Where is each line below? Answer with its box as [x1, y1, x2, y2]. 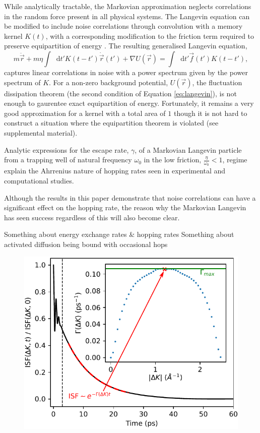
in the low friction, [144, 154, 202, 165]
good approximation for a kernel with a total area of [4, 107, 166, 118]
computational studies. [4, 175, 74, 185]
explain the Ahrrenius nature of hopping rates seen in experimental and [4, 165, 226, 176]
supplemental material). [4, 127, 78, 138]
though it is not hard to [173, 107, 247, 118]
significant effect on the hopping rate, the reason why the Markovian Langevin [4, 202, 246, 213]
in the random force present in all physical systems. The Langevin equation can [4, 11, 250, 21]
